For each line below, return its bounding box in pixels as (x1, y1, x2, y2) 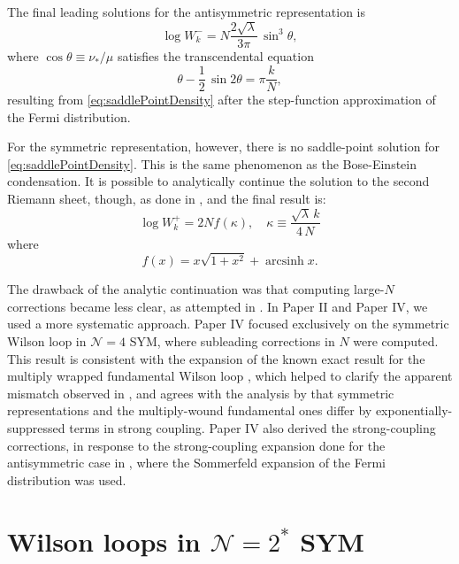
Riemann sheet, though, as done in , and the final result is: (7, 189, 326, 208)
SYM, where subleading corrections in (129, 332, 335, 351)
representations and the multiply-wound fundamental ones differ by (7, 401, 372, 420)
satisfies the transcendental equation (117, 47, 314, 66)
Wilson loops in (7, 522, 201, 559)
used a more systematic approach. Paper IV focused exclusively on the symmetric (7, 314, 449, 333)
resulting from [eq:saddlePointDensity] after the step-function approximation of (7, 90, 436, 109)
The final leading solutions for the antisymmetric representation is (7, 3, 365, 20)
